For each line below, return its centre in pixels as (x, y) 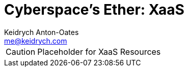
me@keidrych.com (36, 41)
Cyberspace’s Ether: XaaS (94, 10)
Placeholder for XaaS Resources (99, 51)
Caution (21, 51)
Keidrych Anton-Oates (42, 32)
